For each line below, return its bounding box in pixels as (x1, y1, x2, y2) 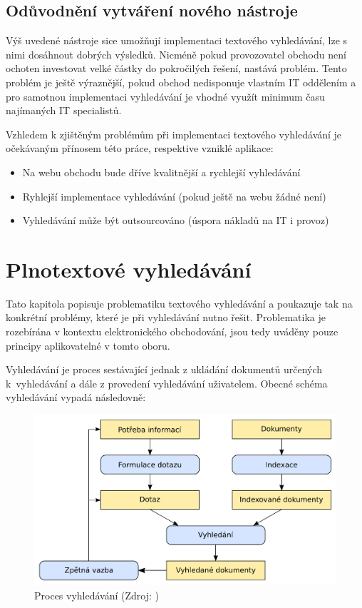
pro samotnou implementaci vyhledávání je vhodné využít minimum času (6, 88, 325, 103)
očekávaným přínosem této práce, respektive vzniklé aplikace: (6, 141, 274, 156)
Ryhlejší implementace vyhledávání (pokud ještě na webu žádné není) (22, 188, 326, 203)
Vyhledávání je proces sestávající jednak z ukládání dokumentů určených (6, 362, 323, 377)
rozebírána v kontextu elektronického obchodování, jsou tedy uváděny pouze (6, 324, 338, 339)
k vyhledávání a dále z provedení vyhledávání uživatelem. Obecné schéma (6, 375, 328, 390)
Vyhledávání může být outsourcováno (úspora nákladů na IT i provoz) (22, 213, 329, 228)
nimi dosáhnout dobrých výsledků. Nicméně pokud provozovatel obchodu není (6, 46, 346, 61)
